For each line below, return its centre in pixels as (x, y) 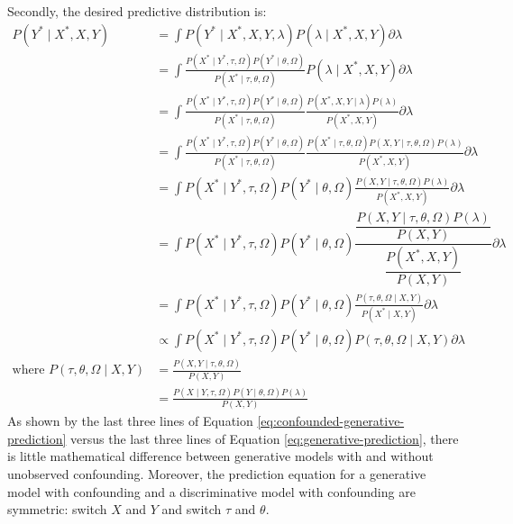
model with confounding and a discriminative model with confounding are (211, 491)
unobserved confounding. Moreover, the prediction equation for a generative (217, 474)
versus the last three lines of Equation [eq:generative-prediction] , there (265, 438)
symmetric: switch (57, 509)
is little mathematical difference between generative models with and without (220, 456)
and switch (192, 509)
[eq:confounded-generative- (331, 421)
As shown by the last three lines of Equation (130, 421)
